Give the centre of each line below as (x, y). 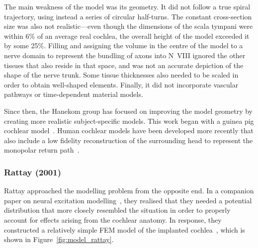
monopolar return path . (42, 150)
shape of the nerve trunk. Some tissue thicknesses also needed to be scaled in (121, 75)
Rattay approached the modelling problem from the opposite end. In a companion (129, 191)
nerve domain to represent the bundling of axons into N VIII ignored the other (125, 55)
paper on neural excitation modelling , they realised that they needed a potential (128, 200)
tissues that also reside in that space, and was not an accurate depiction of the (124, 65)
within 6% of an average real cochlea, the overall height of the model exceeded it (127, 36)
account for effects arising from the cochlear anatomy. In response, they (113, 219)
